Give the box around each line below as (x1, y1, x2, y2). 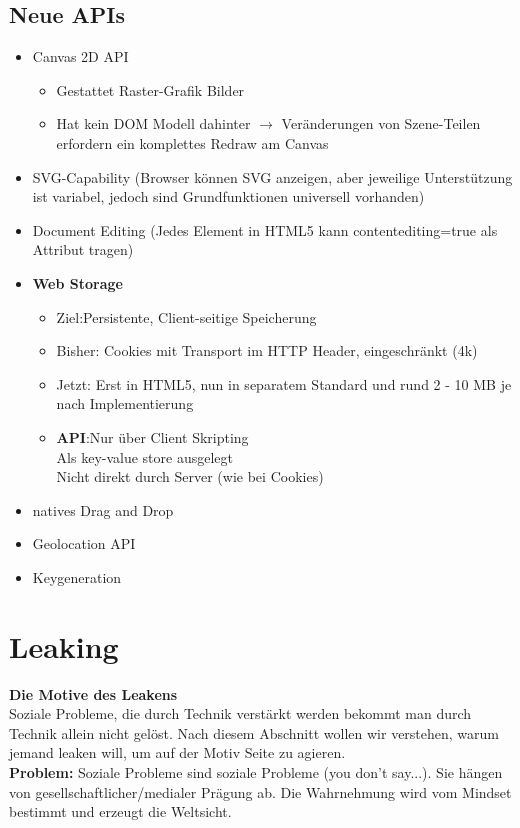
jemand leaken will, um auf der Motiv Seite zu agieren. (9, 742, 346, 763)
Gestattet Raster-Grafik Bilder (56, 79, 245, 100)
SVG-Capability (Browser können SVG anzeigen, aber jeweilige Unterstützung (32, 166, 513, 187)
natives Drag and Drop (32, 499, 174, 520)
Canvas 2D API (32, 46, 129, 67)
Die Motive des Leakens (9, 683, 178, 704)
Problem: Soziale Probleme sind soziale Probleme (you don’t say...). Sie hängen (9, 761, 503, 782)
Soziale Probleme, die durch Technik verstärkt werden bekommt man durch (9, 703, 472, 724)
